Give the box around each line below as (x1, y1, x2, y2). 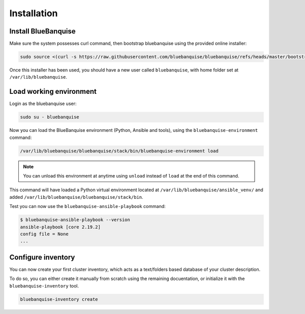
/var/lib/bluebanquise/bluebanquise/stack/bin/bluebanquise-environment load (20, 148, 219, 154)
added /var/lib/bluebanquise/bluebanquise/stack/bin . (9, 194, 143, 200)
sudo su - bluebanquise (20, 114, 80, 120)
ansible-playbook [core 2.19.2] (20, 224, 101, 230)
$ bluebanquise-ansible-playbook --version (20, 217, 131, 223)
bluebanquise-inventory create (20, 296, 99, 302)
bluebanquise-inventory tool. (9, 283, 79, 289)
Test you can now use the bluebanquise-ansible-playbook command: (9, 203, 166, 210)
